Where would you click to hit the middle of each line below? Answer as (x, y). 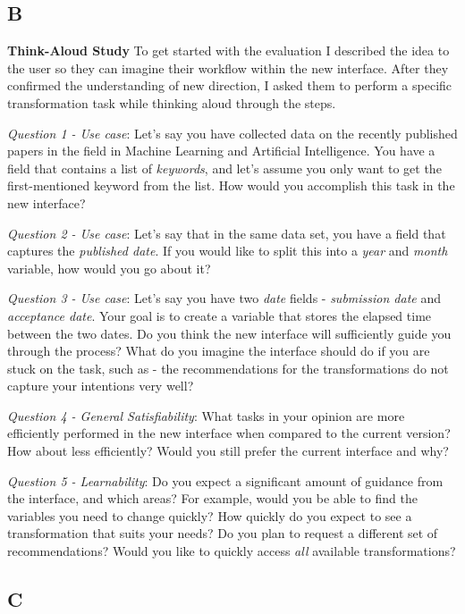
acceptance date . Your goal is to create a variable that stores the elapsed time (220, 315)
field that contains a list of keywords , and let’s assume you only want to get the (224, 168)
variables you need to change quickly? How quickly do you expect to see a (210, 515)
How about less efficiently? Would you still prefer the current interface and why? (228, 451)
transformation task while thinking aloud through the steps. (172, 102)
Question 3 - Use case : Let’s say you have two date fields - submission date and (224, 298)
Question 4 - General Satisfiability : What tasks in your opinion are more (206, 415)
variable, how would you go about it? (109, 268)
